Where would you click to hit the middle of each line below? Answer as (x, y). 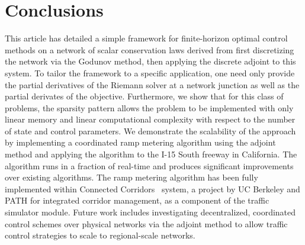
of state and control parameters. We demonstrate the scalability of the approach (150, 130)
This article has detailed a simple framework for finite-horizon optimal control (146, 38)
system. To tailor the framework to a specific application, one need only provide (150, 72)
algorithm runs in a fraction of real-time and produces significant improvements (149, 165)
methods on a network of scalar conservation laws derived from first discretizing (150, 49)
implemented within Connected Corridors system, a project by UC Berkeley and (152, 188)
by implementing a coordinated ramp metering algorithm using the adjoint (140, 142)
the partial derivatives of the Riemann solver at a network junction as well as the (152, 84)
